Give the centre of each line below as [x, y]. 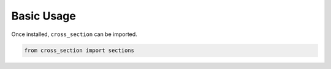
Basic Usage [44, 16]
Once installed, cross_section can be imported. [74, 34]
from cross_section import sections [79, 50]
